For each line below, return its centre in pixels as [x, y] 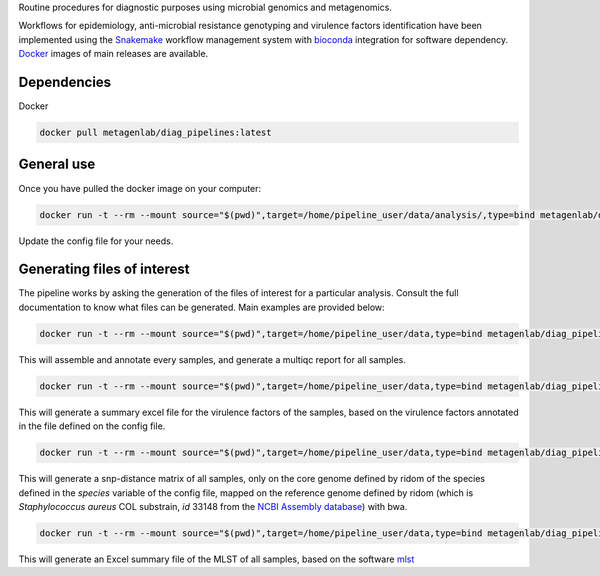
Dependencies [65, 81]
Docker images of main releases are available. [113, 54]
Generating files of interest [104, 269]
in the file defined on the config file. [92, 426]
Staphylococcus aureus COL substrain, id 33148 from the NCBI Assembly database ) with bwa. [213, 506]
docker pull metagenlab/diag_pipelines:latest [155, 133]
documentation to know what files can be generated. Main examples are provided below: [201, 307]
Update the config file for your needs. [96, 241]
